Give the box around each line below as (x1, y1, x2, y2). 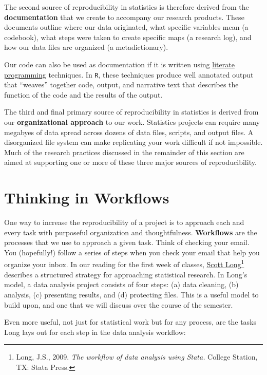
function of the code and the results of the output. (4, 89, 163, 100)
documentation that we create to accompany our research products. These (4, 11, 244, 22)
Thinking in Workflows (4, 187, 169, 208)
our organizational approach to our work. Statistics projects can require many (4, 117, 260, 127)
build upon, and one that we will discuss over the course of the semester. (4, 299, 233, 310)
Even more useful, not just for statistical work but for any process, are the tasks (4, 316, 257, 327)
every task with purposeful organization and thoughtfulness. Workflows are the (4, 227, 257, 237)
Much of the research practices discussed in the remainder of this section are (4, 146, 244, 157)
